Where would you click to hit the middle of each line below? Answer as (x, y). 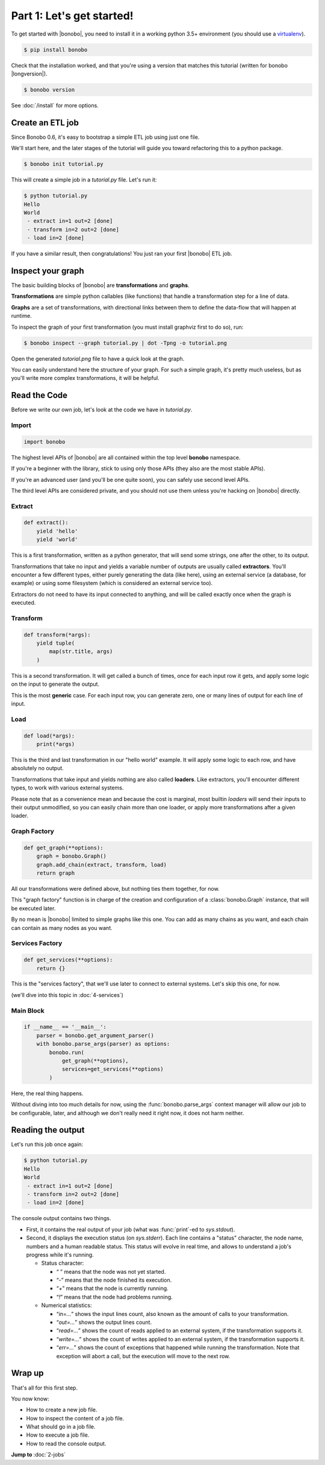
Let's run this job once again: (47, 1144)
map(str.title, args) (81, 652)
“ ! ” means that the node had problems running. (114, 1297)
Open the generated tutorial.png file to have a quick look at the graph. (98, 358)
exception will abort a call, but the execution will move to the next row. (143, 1356)
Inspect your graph (48, 271)
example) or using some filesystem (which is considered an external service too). (112, 583)
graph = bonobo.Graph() (71, 856)
